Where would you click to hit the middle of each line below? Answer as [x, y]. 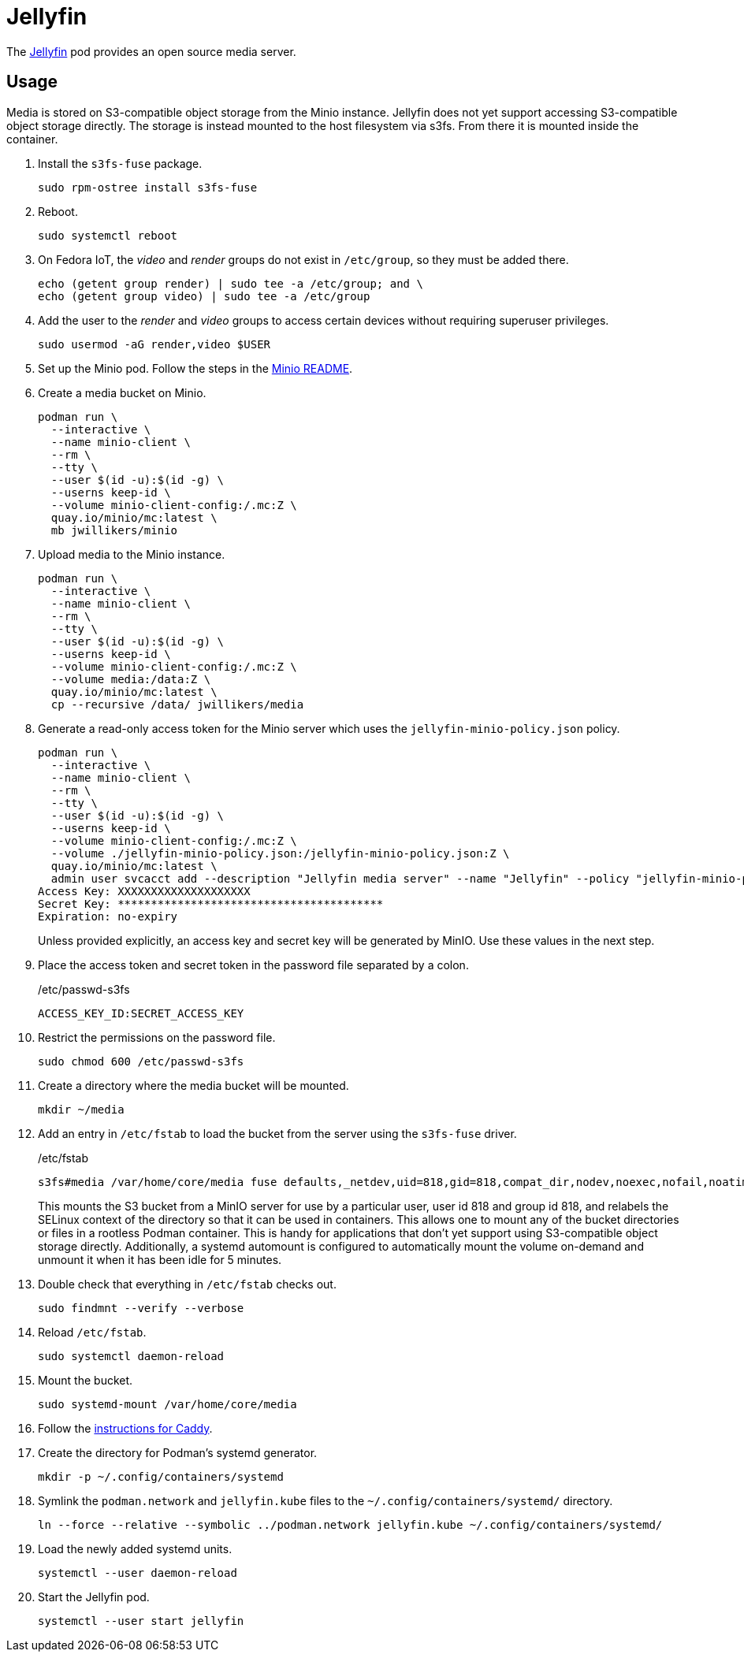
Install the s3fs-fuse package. [120, 163]
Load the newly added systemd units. [135, 1548]
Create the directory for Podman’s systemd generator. [178, 1452]
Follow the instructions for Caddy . [125, 1428]
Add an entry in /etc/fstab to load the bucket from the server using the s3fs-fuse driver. [277, 1133]
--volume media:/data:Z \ [131, 679]
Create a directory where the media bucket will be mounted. [193, 1085]
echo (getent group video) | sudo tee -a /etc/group [204, 296]
